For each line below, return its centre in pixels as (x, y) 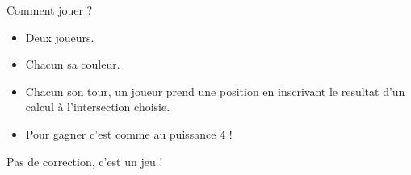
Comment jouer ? (50, 10)
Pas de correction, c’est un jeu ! (85, 161)
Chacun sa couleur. (73, 64)
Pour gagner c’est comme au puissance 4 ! (129, 133)
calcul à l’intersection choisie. (98, 107)
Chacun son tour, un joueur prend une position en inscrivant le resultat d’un (215, 91)
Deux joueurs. (60, 37)
